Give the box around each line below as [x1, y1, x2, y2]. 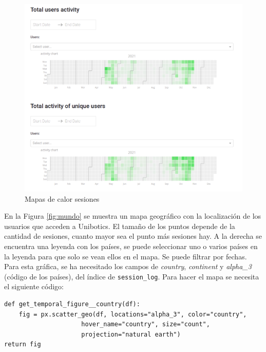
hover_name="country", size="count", [81, 321, 210, 328]
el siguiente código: [4, 281, 64, 292]
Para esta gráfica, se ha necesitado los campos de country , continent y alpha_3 [4, 261, 252, 272]
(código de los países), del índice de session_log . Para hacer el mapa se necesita [4, 271, 259, 281]
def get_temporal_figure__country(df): [4, 300, 140, 308]
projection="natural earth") [81, 330, 181, 338]
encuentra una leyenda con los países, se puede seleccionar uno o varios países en [4, 240, 258, 251]
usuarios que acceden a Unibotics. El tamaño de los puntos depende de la [4, 220, 235, 231]
